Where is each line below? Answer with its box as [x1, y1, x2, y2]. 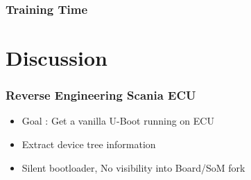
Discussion [6, 44, 107, 72]
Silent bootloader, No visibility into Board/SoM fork [21, 160, 245, 174]
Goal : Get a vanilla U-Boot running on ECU [21, 114, 214, 128]
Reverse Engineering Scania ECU [6, 87, 196, 104]
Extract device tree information [21, 137, 156, 152]
